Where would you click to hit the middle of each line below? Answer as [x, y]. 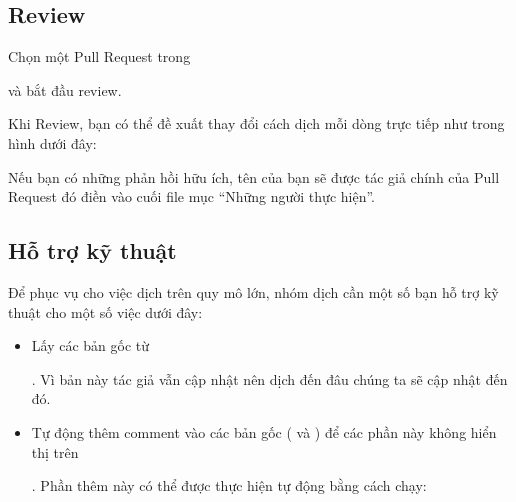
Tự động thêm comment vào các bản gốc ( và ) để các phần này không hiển [264, 431]
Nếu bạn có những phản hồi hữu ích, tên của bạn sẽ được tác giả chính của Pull [254, 176]
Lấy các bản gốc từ [90, 345]
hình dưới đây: [52, 142]
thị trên [55, 451]
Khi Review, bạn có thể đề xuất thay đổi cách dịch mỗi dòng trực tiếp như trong [256, 123]
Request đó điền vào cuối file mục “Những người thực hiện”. [191, 196]
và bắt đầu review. [65, 89]
